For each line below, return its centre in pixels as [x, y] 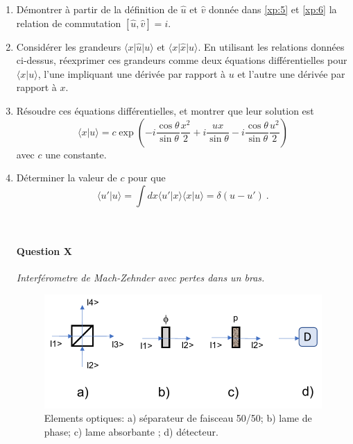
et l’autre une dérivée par [291, 73]
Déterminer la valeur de [67, 178]
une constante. [76, 154]
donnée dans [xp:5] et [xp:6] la [273, 9]
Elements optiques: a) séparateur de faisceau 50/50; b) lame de [178, 418]
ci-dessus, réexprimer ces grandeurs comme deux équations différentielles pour [182, 60]
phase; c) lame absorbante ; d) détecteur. [131, 431]
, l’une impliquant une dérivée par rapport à [132, 73]
